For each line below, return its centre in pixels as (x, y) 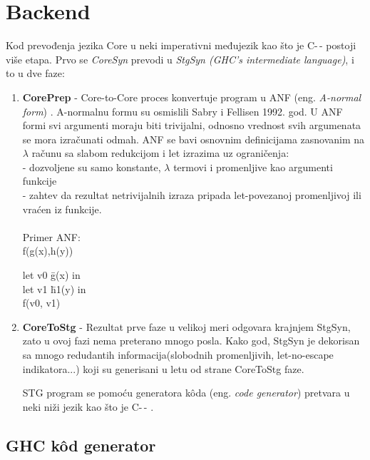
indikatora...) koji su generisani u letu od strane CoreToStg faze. (163, 368)
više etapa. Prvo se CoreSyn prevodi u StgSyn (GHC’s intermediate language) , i (180, 59)
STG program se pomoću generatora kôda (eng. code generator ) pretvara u (186, 393)
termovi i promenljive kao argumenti (253, 167)
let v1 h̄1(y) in (54, 288)
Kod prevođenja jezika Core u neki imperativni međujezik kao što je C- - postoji (181, 45)
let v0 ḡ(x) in (51, 275)
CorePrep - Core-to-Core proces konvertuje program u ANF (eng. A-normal (192, 97)
